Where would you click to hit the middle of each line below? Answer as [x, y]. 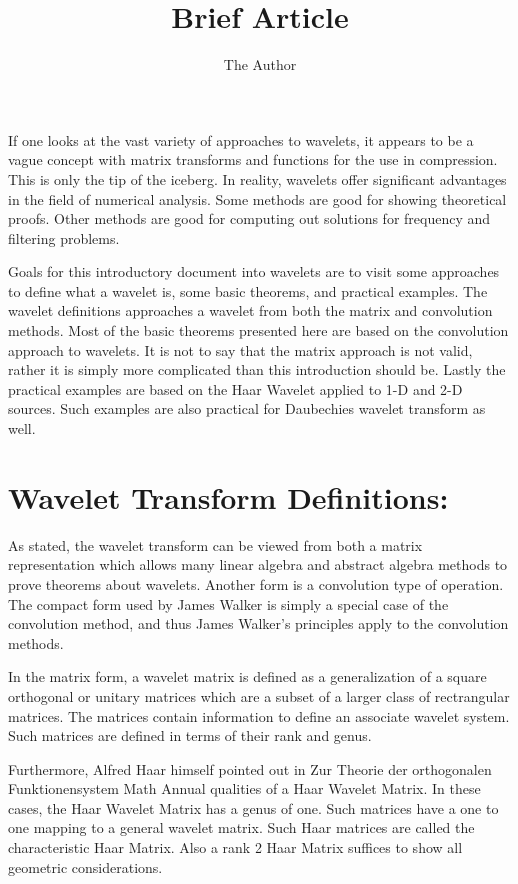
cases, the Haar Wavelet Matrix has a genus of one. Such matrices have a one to [253, 807]
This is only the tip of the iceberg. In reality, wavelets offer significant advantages [257, 178]
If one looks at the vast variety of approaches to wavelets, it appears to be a [241, 139]
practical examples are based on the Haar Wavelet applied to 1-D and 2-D [235, 388]
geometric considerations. [85, 866]
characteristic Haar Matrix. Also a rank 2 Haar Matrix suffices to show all [235, 847]
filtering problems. [64, 237]
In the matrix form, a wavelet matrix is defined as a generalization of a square [247, 676]
